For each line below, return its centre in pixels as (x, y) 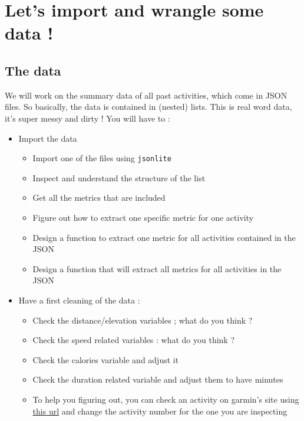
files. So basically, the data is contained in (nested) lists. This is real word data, (148, 107)
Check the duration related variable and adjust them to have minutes (158, 379)
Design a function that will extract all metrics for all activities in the (157, 268)
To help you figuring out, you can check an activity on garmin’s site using (166, 399)
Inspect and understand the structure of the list (119, 177)
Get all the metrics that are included (99, 198)
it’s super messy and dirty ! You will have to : (87, 118)
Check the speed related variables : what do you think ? (134, 340)
